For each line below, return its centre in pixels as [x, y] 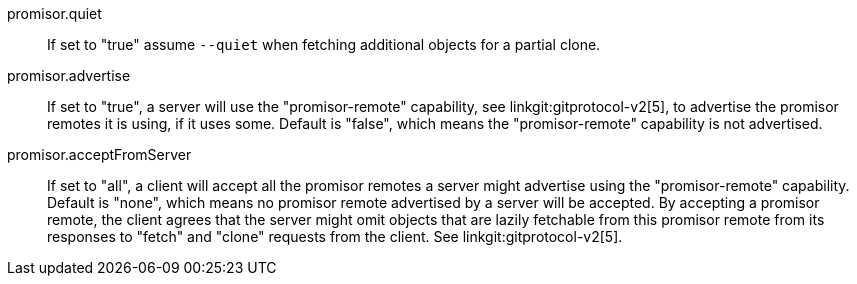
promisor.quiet [54, 13]
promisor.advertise [69, 75]
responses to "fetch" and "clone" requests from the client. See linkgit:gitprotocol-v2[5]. [335, 236]
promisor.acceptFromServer [99, 154]
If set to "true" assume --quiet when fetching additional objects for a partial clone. [324, 44]
